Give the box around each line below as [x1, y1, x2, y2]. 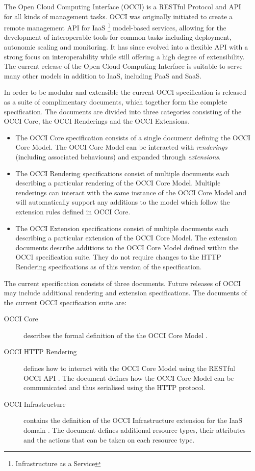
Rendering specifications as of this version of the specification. [15, 261, 202, 271]
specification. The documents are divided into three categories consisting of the [4, 106, 242, 116]
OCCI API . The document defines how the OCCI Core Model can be [24, 372, 234, 383]
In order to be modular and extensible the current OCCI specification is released [4, 87, 247, 97]
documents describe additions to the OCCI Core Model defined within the [15, 242, 239, 252]
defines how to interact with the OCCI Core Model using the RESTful [24, 363, 235, 373]
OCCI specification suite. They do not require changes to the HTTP [15, 252, 221, 262]
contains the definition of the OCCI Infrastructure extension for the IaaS [24, 415, 243, 425]
